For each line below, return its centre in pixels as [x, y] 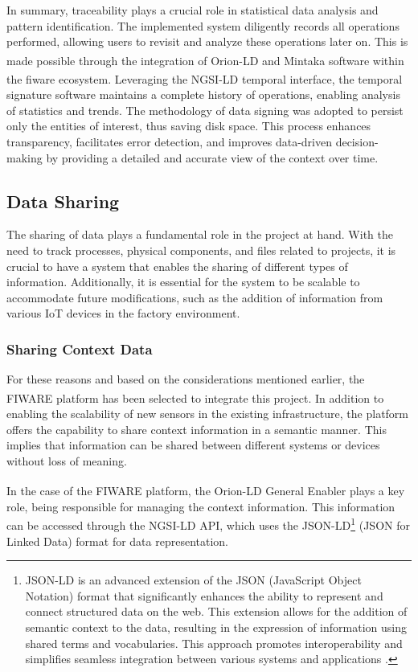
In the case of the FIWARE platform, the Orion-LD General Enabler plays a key [206, 491]
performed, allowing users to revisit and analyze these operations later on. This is [207, 41]
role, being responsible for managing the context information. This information [201, 506]
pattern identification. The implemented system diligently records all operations [203, 25]
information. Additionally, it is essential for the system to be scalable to [183, 282]
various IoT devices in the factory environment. [123, 313]
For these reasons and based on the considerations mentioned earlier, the [186, 379]
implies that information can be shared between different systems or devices [193, 445]
